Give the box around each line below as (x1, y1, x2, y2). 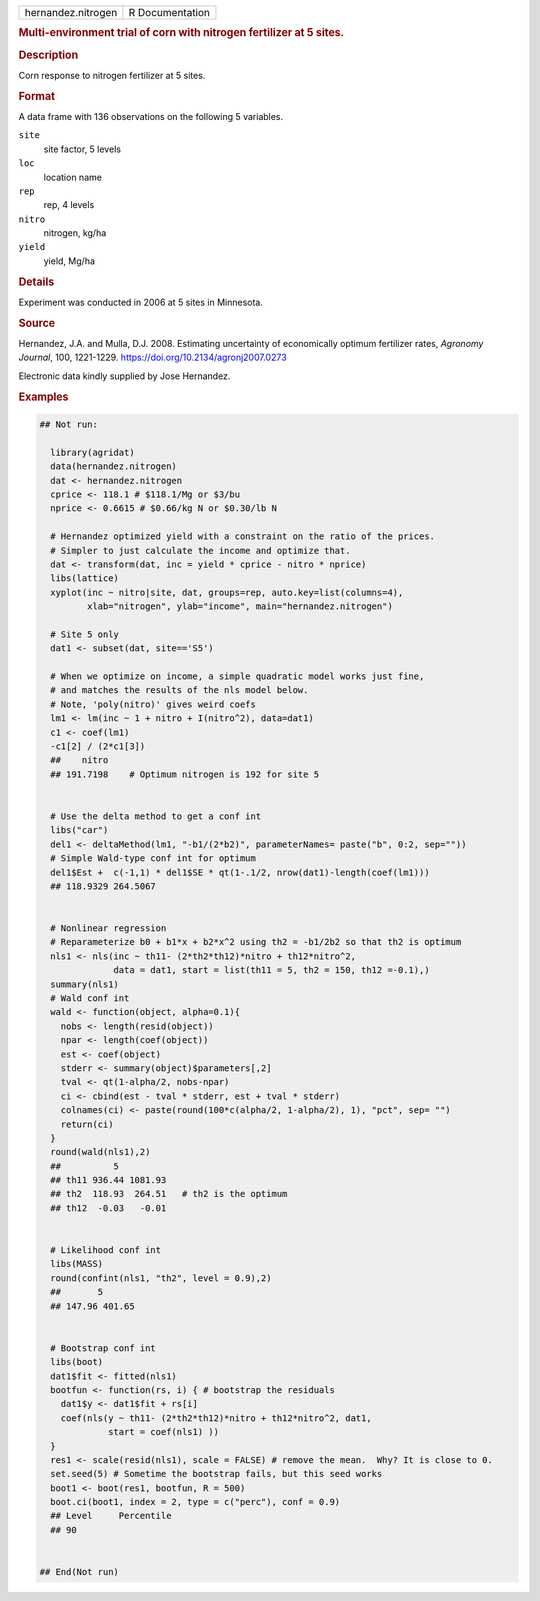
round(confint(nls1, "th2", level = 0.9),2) (50, 1272, 272, 1284)
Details (18, 275, 55, 289)
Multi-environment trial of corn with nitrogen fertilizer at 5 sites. (18, 26, 345, 40)
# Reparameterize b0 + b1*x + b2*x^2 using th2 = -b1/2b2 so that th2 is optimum (50, 936, 462, 948)
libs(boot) (50, 1356, 104, 1368)
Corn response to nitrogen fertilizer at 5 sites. (18, 69, 206, 81)
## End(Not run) (39, 1566, 120, 1578)
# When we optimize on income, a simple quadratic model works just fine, (50, 671, 425, 682)
